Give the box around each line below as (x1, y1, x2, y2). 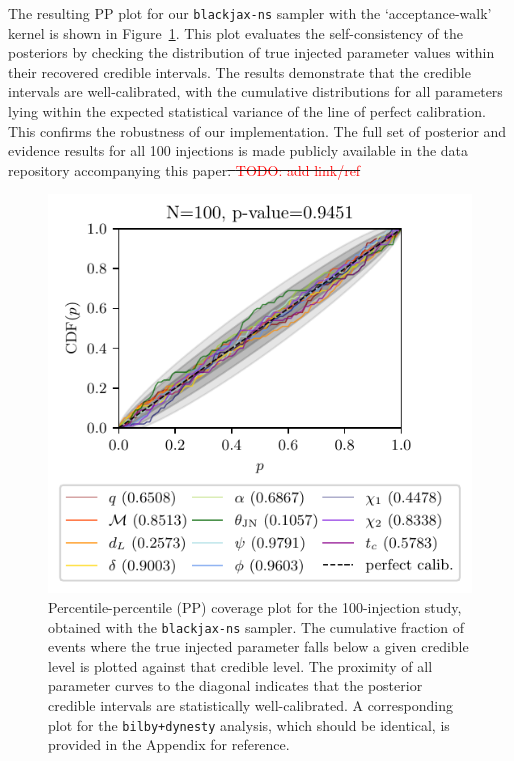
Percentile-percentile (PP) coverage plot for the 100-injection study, (48, 596, 462, 617)
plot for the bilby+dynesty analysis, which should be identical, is (48, 714, 450, 735)
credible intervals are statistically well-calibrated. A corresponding (48, 694, 453, 715)
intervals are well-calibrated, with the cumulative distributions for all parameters (8, 81, 503, 102)
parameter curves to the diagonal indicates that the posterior (48, 675, 423, 696)
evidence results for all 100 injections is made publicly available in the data (8, 140, 469, 161)
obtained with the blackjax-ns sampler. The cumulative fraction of (48, 616, 465, 637)
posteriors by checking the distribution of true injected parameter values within (8, 42, 495, 63)
